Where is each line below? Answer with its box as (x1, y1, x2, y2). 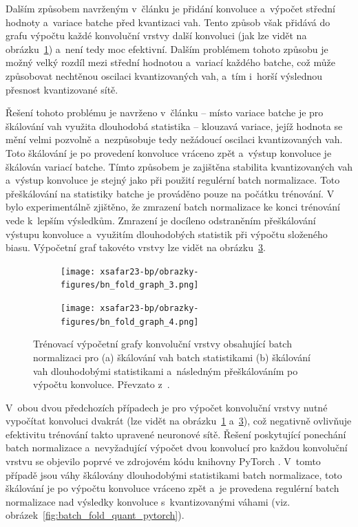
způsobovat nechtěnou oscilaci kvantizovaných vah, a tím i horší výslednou (6, 68, 323, 83)
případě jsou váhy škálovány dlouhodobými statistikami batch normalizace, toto (6, 467, 342, 482)
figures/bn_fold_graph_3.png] (61, 280, 199, 290)
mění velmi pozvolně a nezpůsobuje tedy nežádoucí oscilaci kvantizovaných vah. (6, 132, 343, 147)
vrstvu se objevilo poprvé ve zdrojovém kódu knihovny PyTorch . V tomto (6, 454, 321, 469)
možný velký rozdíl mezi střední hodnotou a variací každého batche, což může (6, 55, 335, 69)
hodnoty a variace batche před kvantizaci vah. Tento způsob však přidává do (6, 14, 330, 29)
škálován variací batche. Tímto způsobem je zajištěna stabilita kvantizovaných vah (6, 159, 352, 173)
